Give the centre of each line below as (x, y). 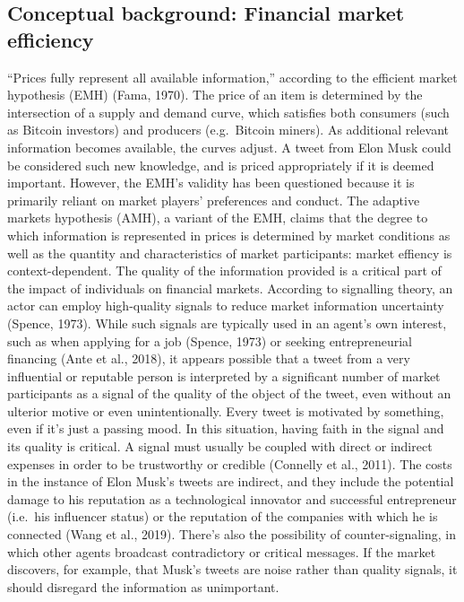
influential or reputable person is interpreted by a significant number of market (224, 375)
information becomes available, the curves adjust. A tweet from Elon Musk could (229, 147)
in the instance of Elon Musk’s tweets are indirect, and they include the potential (231, 481)
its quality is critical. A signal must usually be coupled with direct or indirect (220, 446)
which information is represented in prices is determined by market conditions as (229, 235)
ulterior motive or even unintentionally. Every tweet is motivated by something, (226, 410)
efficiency (51, 39)
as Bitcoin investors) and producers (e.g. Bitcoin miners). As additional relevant (228, 130)
